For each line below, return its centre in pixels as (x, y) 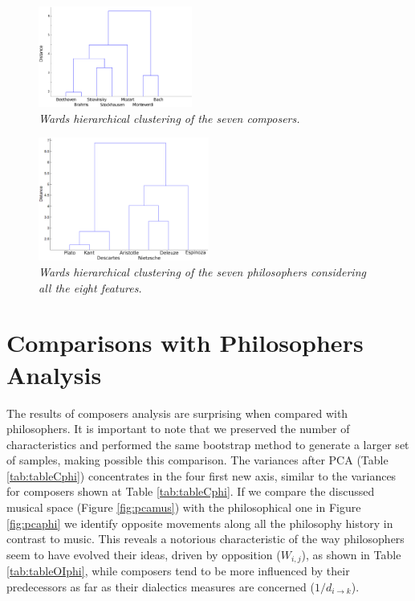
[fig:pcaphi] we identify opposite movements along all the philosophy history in (200, 523)
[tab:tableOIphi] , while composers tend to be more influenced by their (178, 571)
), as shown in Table (351, 554)
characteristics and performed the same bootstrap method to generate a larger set (208, 444)
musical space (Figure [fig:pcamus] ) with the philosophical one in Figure (184, 507)
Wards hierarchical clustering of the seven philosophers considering (202, 272)
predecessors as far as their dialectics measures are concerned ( (161, 586)
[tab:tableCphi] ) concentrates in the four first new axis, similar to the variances (201, 475)
